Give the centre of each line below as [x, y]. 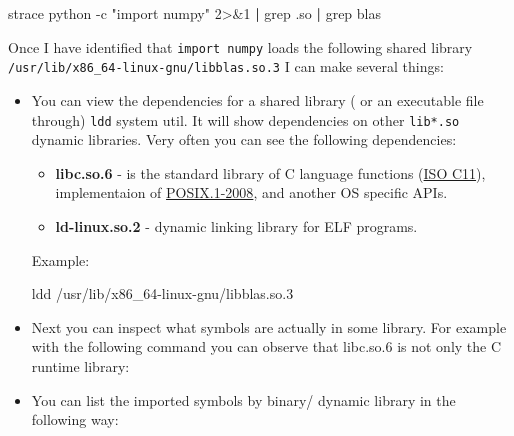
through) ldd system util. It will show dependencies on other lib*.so [245, 119]
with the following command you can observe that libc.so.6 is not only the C [266, 346]
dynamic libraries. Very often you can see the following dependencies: [244, 139]
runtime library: [80, 365]
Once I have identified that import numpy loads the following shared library [240, 46]
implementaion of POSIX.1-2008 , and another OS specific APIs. [251, 192]
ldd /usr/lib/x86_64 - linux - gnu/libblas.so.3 [162, 293]
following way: [75, 419]
